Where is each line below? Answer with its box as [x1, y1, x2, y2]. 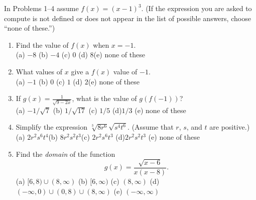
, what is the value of [72, 93, 137, 104]
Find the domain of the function [16, 148, 115, 159]
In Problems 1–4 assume [4, 3, 79, 13]
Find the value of [16, 39, 69, 50]
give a [71, 66, 89, 76]
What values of [16, 66, 63, 76]
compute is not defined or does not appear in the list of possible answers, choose [4, 13, 251, 23]
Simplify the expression [16, 122, 87, 132]
